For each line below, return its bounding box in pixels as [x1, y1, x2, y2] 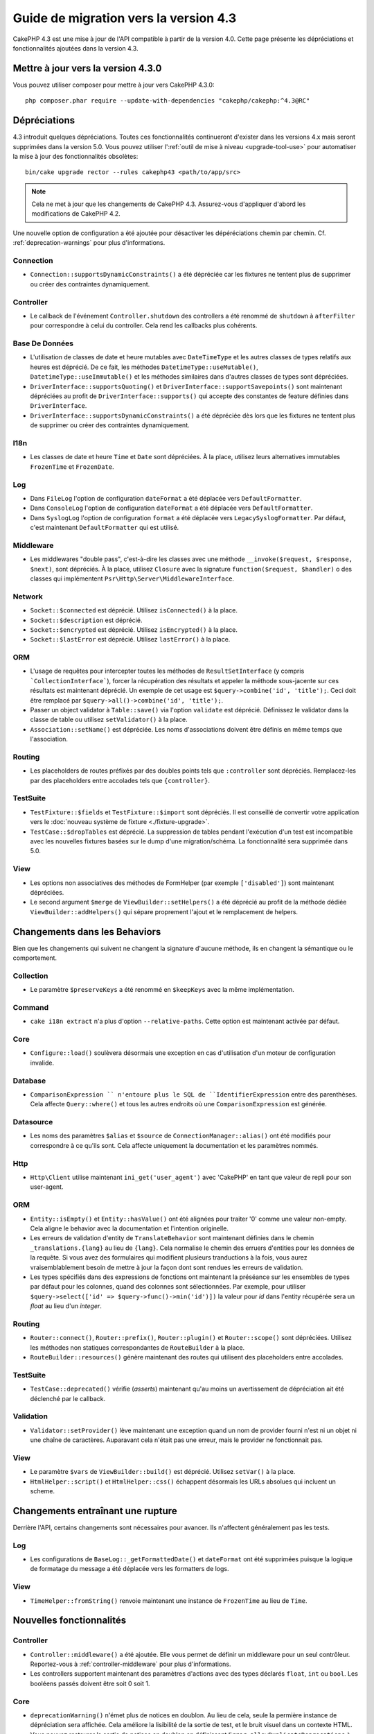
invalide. [30, 1058, 55, 1067]
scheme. [30, 1486, 55, 1495]
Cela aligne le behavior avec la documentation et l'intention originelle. [30, 1224, 229, 1233]
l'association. [30, 735, 69, 744]
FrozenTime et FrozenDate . [30, 462, 114, 471]
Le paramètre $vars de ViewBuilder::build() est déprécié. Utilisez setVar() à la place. [30, 1468, 296, 1476]
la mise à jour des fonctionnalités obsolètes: [12, 152, 139, 160]
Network [12, 592, 43, 601]
